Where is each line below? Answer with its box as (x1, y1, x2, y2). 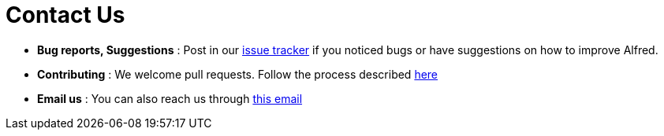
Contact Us (6, 2, 125, 28)
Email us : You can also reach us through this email (37, 91, 303, 105)
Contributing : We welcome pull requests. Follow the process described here (37, 67, 438, 81)
